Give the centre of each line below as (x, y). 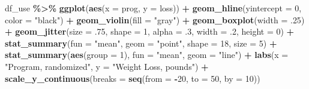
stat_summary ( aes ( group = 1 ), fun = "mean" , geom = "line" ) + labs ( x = (147, 55)
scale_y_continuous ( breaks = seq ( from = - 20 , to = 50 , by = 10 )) (133, 78)
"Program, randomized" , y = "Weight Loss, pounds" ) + (107, 66)
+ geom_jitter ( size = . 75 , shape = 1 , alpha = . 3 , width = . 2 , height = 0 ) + (150, 31)
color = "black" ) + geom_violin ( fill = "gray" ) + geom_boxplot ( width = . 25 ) (155, 19)
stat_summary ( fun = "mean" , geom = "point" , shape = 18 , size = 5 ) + (141, 43)
